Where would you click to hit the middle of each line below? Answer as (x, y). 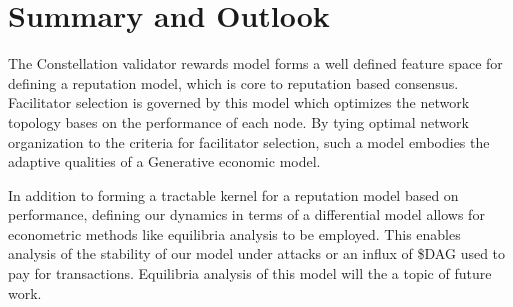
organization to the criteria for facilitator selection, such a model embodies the (249, 141)
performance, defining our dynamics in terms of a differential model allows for (246, 214)
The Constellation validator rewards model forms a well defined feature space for (255, 63)
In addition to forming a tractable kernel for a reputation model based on (233, 194)
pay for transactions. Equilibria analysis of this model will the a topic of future (250, 273)
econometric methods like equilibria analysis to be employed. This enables (234, 233)
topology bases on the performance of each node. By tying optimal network (238, 121)
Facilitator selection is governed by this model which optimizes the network (239, 102)
